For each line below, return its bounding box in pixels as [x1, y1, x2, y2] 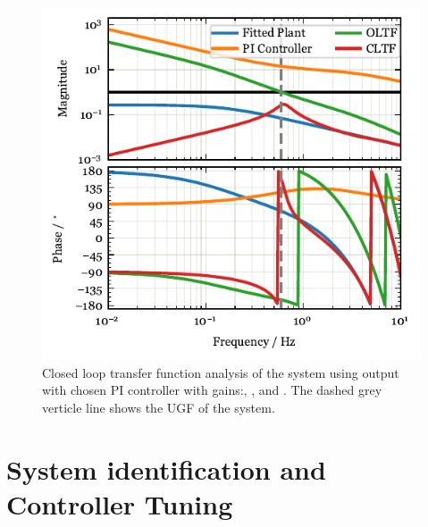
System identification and [6, 450, 326, 487]
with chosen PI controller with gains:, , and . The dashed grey [42, 381, 382, 399]
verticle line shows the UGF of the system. [42, 397, 275, 416]
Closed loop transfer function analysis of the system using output [42, 363, 399, 381]
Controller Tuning [6, 485, 233, 522]
